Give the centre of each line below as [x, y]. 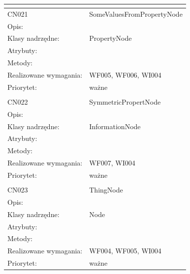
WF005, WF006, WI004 [125, 74]
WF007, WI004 [112, 163]
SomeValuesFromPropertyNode [136, 14]
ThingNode [106, 190]
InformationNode [115, 126]
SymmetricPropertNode [125, 101]
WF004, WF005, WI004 [125, 251]
